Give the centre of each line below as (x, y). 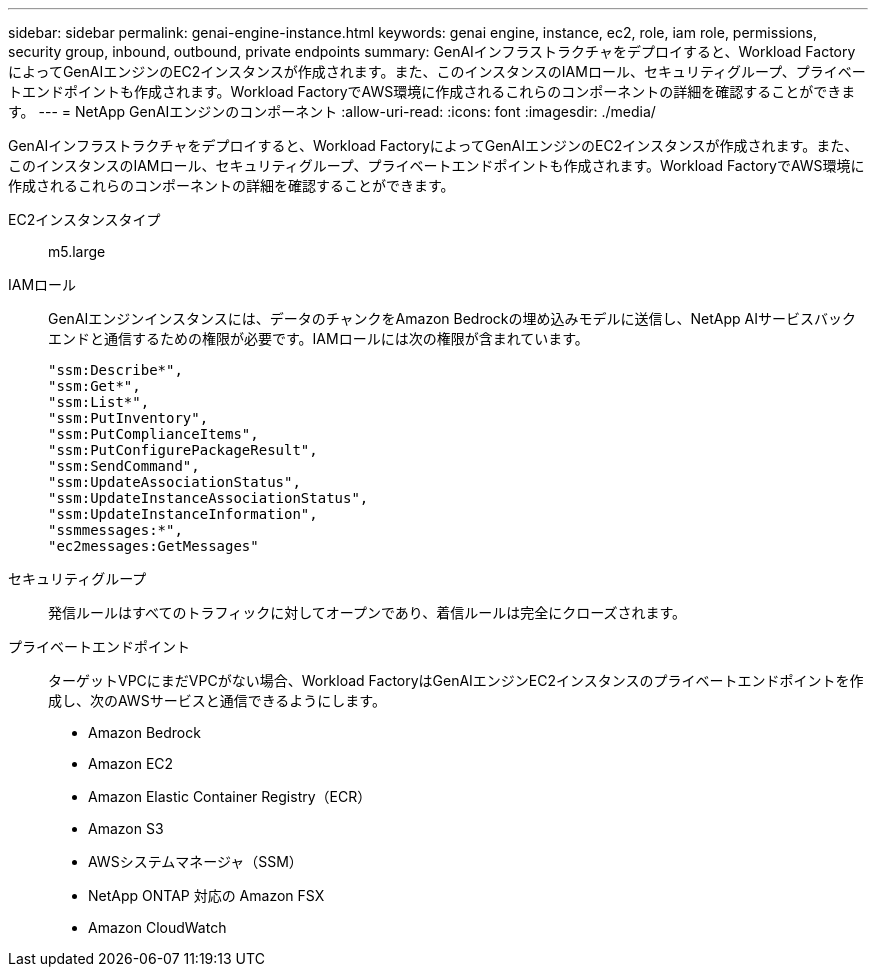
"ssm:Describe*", (115, 370)
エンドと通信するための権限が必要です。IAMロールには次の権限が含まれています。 (318, 338)
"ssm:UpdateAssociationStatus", (174, 482)
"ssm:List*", (99, 402)
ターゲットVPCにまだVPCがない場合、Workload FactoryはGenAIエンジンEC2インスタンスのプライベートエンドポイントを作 (456, 680)
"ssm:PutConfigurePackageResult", (183, 450)
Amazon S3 (126, 828)
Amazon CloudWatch (157, 927)
